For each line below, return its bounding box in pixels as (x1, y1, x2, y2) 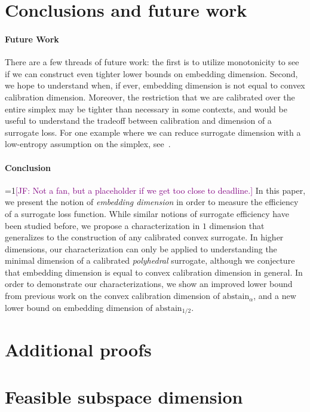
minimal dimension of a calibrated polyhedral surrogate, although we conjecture (5, 254, 295, 267)
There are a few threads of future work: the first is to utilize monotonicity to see (5, 56, 299, 68)
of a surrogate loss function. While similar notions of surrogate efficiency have (5, 207, 289, 219)
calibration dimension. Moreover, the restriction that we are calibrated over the (5, 90, 295, 103)
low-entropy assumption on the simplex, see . (5, 138, 171, 150)
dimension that (209, 219, 265, 231)
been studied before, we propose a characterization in (5, 219, 200, 231)
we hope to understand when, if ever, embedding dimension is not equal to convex (5, 79, 305, 91)
